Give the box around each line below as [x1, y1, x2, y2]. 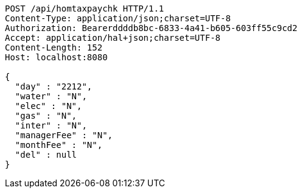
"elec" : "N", [15, 101, 82, 111]
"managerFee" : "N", [15, 130, 113, 140]
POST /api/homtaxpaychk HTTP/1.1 [5, 4, 164, 13]
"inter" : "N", [15, 121, 87, 130]
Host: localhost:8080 [5, 52, 108, 62]
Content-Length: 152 [5, 43, 103, 52]
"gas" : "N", [15, 111, 77, 121]
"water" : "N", [15, 91, 87, 101]
